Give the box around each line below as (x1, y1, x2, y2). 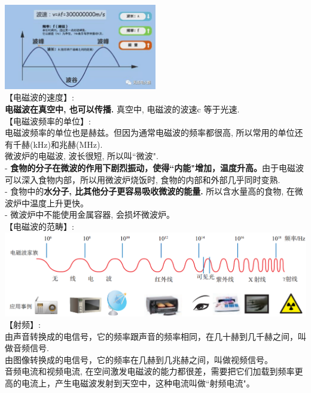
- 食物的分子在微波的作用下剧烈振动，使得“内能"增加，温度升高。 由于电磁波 (5, 162, 304, 174)
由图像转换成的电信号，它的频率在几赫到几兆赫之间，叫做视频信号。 (5, 353, 273, 365)
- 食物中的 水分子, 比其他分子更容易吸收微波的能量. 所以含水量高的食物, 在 (5, 185, 295, 197)
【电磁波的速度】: (5, 91, 74, 103)
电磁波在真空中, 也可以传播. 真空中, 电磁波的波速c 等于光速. (5, 103, 240, 115)
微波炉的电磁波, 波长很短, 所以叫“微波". (5, 150, 158, 162)
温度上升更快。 (29, 196, 89, 209)
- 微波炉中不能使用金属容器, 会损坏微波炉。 (5, 208, 175, 221)
